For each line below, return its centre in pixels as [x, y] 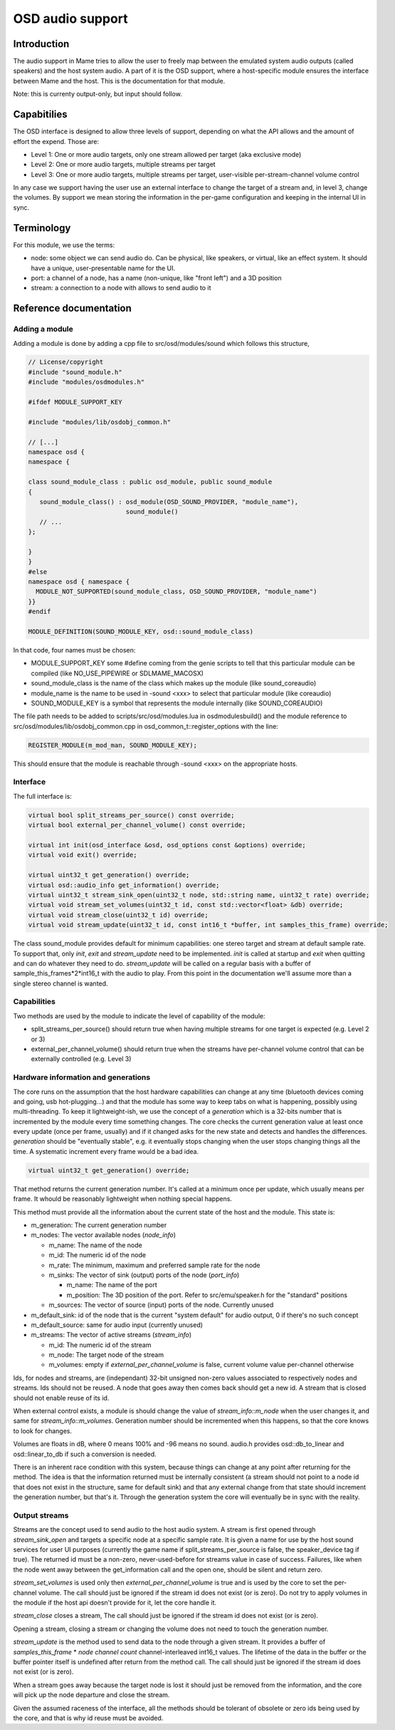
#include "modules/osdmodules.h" [86, 382]
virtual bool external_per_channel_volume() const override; [137, 825]
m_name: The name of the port [112, 1285]
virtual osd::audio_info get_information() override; [124, 885]
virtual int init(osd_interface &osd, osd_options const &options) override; [167, 845]
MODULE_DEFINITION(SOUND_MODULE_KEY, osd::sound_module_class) [141, 632]
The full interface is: [43, 796]
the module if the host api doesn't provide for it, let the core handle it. [115, 1603]
